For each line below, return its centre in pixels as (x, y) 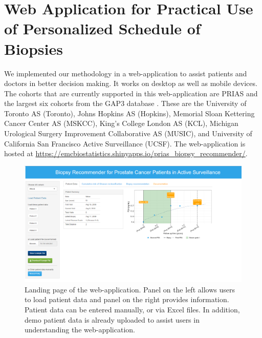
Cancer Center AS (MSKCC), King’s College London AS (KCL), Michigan (121, 123)
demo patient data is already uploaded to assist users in (112, 319)
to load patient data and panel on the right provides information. (127, 299)
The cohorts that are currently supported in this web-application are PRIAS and (131, 93)
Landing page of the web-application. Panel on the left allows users (130, 289)
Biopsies (34, 48)
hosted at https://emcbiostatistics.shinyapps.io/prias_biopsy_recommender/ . (126, 153)
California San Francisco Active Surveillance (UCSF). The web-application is (125, 143)
